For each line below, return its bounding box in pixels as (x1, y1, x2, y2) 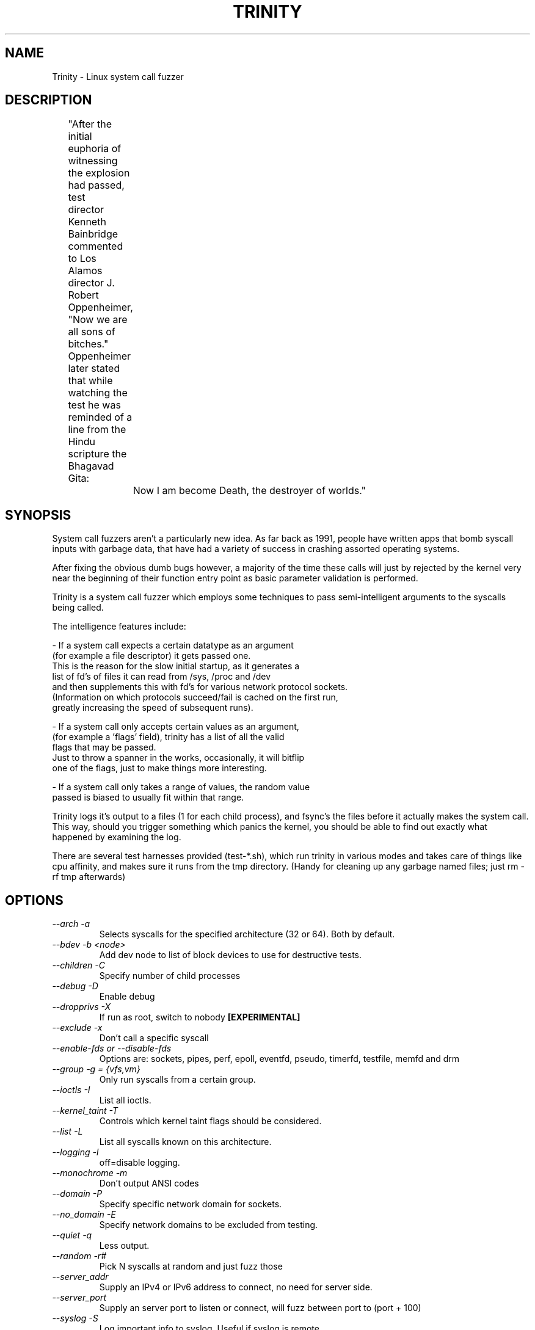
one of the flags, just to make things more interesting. (52, 763, 267, 774)
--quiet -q (52, 1230, 92, 1241)
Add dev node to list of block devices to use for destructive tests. (99, 950, 362, 961)
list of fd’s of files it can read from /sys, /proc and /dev (52, 671, 271, 682)
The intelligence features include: (52, 621, 186, 632)
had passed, (68, 179, 125, 192)
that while (68, 374, 113, 387)
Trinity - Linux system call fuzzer (52, 71, 184, 82)
